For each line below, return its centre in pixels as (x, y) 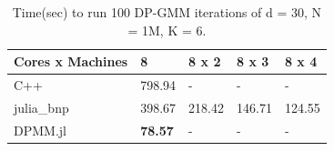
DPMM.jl (40, 130)
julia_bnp (41, 107)
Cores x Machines (71, 61)
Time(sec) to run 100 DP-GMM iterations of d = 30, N (167, 12)
